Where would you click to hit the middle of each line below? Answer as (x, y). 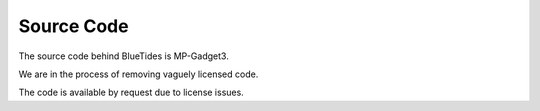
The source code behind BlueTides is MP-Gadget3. (123, 56)
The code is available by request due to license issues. (131, 92)
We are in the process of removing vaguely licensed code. (138, 74)
